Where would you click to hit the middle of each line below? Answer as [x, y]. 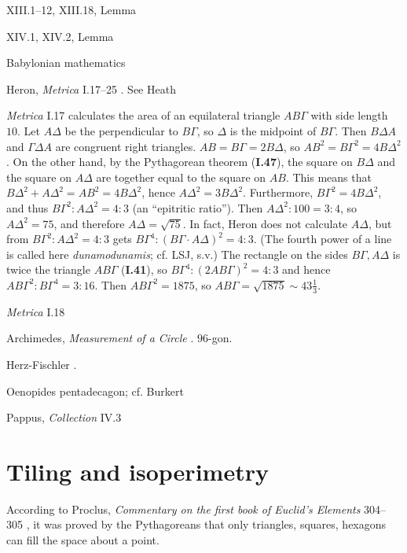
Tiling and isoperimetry [137, 471]
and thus [27, 207]
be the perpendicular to [121, 130]
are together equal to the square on [181, 177]
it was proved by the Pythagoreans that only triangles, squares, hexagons [210, 524]
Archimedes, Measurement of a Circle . [100, 338]
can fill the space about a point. [83, 540]
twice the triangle [48, 269]
